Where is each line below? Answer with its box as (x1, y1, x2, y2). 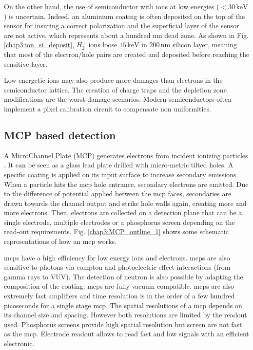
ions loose (88, 39, 117, 50)
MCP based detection (4, 127, 116, 142)
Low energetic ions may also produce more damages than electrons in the (4, 75, 223, 85)
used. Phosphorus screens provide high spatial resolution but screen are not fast (4, 319, 242, 329)
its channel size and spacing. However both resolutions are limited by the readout (4, 310, 247, 320)
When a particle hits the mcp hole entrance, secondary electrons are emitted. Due (4, 179, 249, 189)
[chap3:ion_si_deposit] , (4, 39, 75, 50)
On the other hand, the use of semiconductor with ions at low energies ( (4, 1, 219, 11)
